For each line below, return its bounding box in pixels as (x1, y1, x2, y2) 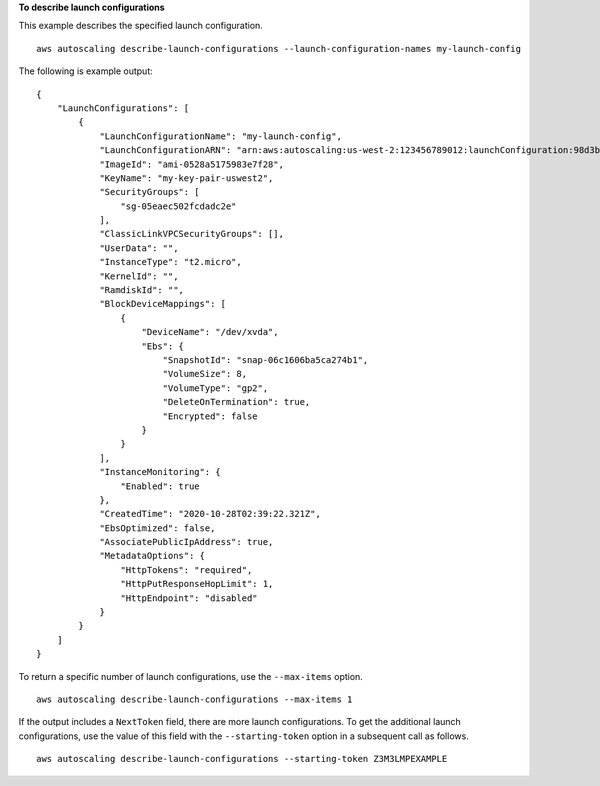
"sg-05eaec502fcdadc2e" (120, 200, 237, 212)
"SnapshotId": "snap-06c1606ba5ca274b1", (162, 354, 369, 365)
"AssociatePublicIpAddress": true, (99, 536, 274, 548)
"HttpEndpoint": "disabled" (120, 592, 259, 604)
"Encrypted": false (162, 410, 259, 422)
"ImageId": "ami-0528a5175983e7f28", (99, 158, 285, 170)
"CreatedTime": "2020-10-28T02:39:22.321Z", (99, 508, 322, 520)
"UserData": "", (99, 242, 179, 254)
